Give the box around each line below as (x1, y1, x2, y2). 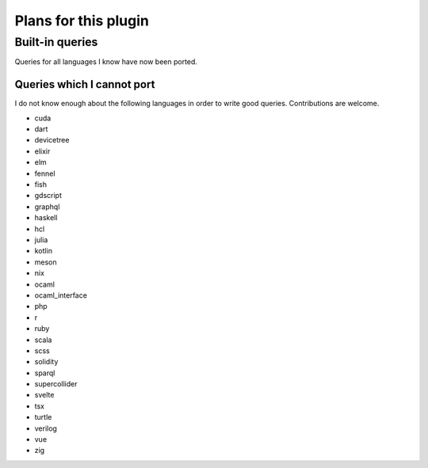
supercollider (34, 379, 78, 389)
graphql (34, 202, 60, 211)
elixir (34, 146, 51, 156)
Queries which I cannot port (14, 78, 155, 91)
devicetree (34, 135, 70, 145)
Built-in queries (14, 35, 98, 49)
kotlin (34, 246, 53, 256)
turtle (34, 413, 52, 422)
